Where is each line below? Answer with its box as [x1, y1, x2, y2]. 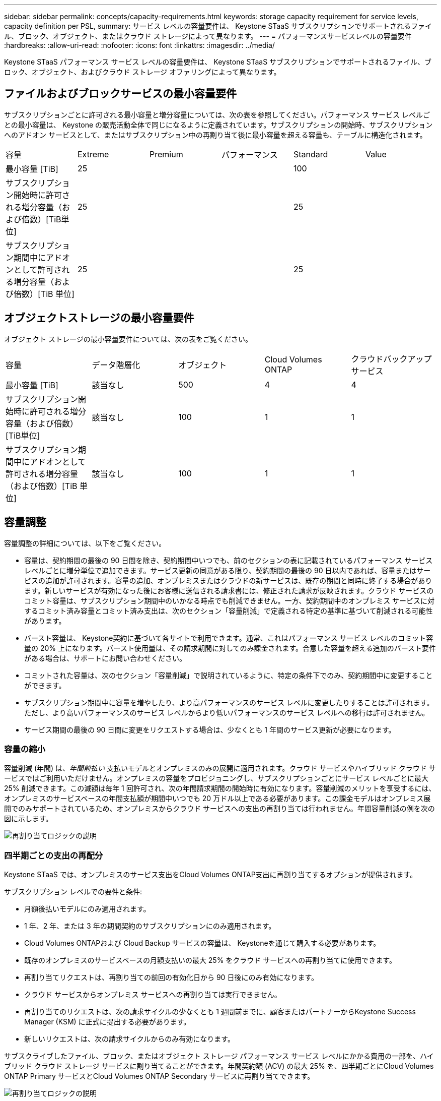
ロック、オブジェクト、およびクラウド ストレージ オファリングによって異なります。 [4, 68, 281, 76]
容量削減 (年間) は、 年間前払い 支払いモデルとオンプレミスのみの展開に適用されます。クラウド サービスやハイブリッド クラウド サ [4, 764, 436, 773]
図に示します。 [4, 814, 53, 823]
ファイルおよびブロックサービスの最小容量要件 [4, 87, 237, 100]
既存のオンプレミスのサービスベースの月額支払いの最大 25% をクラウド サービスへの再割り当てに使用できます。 [24, 956, 396, 965]
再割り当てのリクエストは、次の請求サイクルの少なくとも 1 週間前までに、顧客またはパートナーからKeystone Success [24, 1007, 416, 1016]
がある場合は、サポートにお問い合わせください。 [24, 653, 186, 662]
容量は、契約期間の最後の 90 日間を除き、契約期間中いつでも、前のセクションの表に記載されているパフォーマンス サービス [24, 556, 433, 565]
